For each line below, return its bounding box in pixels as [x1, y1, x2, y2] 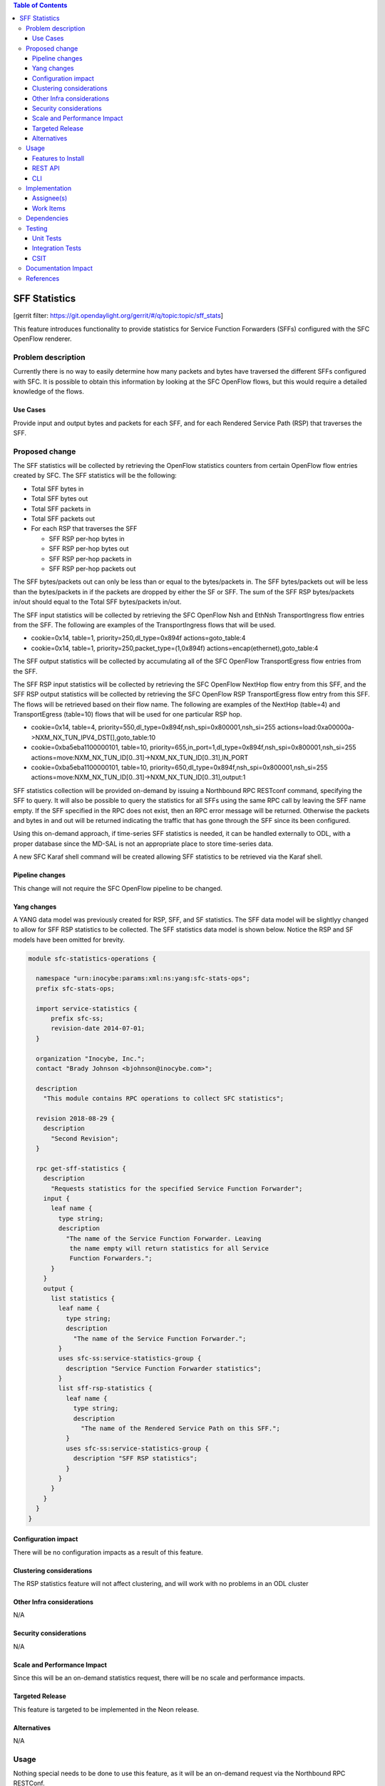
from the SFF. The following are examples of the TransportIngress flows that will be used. [13, 620, 276, 629]
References [26, 274, 60, 282]
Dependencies [26, 214, 69, 223]
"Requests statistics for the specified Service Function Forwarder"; [51, 1184, 303, 1192]
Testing [26, 224, 48, 232]
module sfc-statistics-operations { [28, 954, 157, 962]
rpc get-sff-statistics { [36, 1164, 126, 1172]
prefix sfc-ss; [51, 1014, 104, 1023]
